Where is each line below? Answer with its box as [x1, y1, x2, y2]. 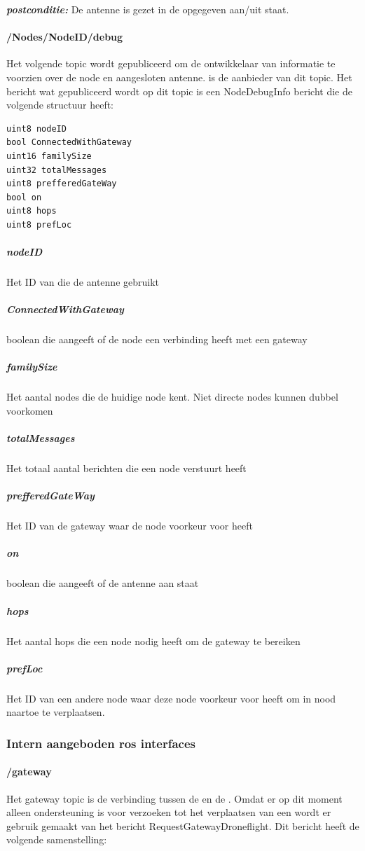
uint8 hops [6, 206, 57, 216]
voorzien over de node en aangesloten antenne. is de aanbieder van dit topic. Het [6, 69, 352, 84]
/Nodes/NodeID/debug [6, 29, 123, 44]
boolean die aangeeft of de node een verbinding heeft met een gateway [6, 332, 308, 347]
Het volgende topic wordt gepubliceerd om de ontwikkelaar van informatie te [6, 56, 336, 71]
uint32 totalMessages [6, 165, 107, 175]
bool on [6, 192, 42, 202]
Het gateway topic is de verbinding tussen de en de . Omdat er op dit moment [6, 791, 343, 805]
